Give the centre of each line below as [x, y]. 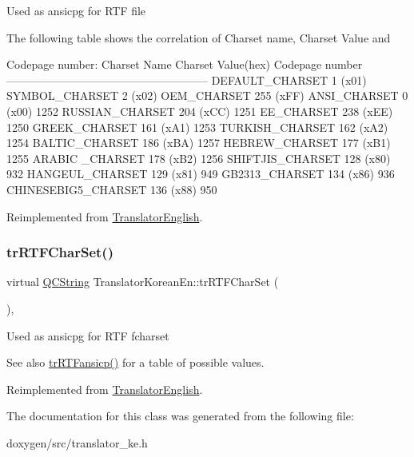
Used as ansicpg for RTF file [76, 10]
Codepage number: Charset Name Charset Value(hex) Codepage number [185, 64]
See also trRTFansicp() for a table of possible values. [135, 362]
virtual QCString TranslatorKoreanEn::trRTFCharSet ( [143, 282]
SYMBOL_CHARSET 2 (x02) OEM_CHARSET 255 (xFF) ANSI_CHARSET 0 [207, 95]
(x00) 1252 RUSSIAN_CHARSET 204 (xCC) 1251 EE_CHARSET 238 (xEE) [200, 111]
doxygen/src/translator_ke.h [77, 442]
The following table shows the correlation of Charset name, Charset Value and [199, 37]
